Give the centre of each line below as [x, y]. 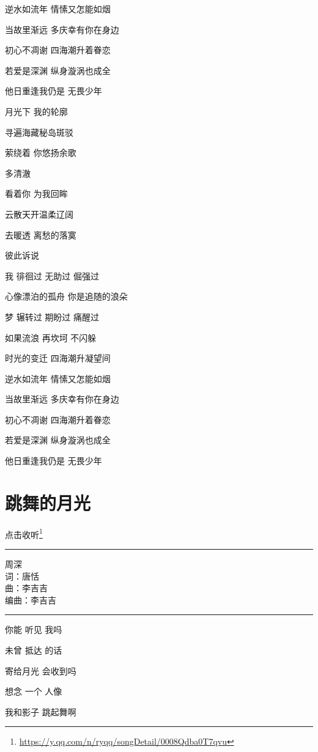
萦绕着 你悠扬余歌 [41, 153]
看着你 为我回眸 [36, 194]
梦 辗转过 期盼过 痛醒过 [52, 316]
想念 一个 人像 [34, 691]
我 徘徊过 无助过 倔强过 [52, 275]
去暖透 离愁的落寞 [41, 234]
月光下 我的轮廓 [36, 111]
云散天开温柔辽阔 [39, 214]
